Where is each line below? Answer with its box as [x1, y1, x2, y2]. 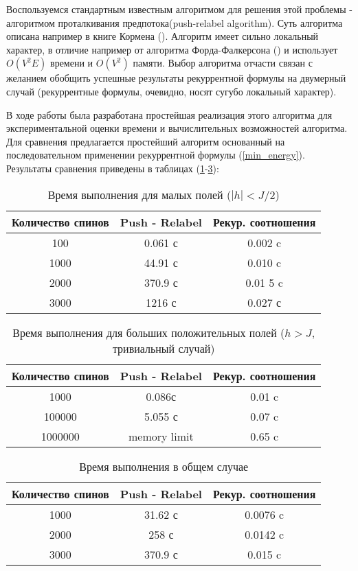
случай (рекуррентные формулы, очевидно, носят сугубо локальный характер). [6, 84, 337, 98]
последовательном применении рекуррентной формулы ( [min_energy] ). [6, 148, 305, 162]
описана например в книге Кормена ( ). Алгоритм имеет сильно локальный [6, 29, 319, 43]
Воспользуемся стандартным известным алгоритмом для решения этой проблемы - [6, 2, 353, 16]
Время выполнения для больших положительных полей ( [12, 324, 285, 340]
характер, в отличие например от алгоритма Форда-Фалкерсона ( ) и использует [6, 42, 338, 56]
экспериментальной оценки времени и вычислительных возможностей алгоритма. [6, 121, 348, 135]
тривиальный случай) [112, 340, 215, 356]
